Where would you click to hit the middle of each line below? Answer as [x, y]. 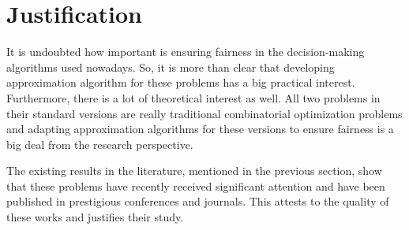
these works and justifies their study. [95, 217]
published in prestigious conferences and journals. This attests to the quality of [198, 201]
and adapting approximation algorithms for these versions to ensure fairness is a [200, 129]
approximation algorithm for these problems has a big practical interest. [181, 82]
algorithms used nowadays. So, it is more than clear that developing [171, 67]
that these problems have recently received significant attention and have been [196, 185]
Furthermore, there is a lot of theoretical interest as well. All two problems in [193, 97]
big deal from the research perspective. [100, 144]
